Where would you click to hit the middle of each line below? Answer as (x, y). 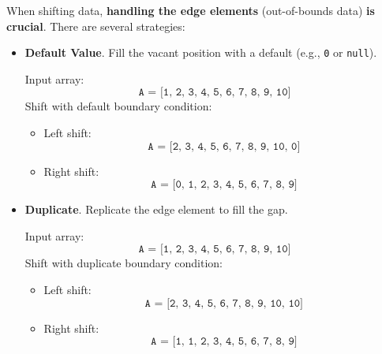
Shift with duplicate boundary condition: (124, 263)
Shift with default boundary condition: (118, 106)
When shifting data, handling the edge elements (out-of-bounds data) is (191, 10)
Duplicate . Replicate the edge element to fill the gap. (156, 209)
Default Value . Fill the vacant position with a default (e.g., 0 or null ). (201, 52)
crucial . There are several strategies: (96, 26)
